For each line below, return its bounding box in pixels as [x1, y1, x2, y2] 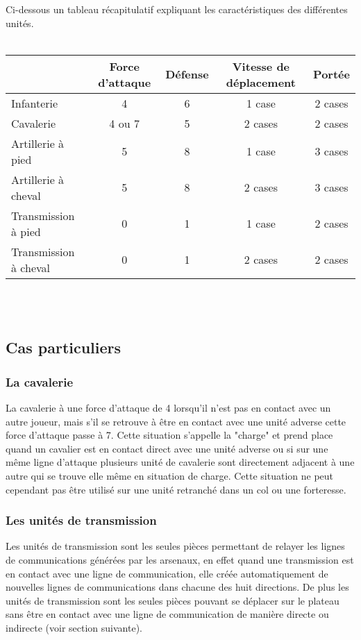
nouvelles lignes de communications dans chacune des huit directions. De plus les [6, 580, 349, 594]
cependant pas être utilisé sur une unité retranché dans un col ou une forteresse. [6, 482, 346, 496]
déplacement [226, 74, 296, 90]
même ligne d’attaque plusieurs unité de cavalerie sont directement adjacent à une [6, 455, 355, 469]
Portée [313, 66, 350, 83]
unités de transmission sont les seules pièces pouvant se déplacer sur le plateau [6, 593, 339, 607]
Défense [165, 66, 209, 83]
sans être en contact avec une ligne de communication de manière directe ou [6, 607, 329, 621]
